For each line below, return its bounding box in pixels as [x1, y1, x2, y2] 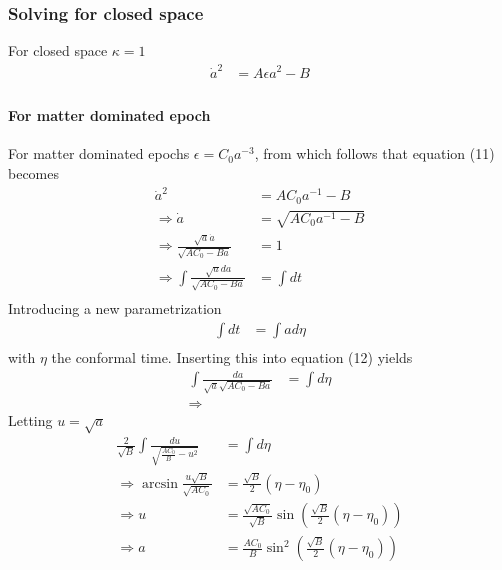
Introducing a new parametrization [8, 298, 222, 319]
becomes [8, 162, 60, 183]
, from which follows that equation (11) [254, 143, 495, 164]
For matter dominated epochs [8, 143, 190, 164]
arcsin [142, 476, 178, 491]
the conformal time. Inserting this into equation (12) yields [51, 346, 413, 367]
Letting [8, 409, 53, 430]
